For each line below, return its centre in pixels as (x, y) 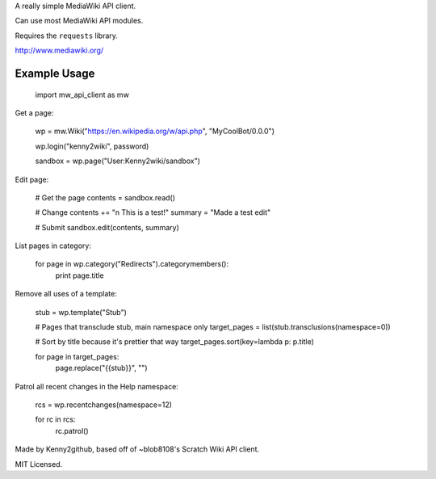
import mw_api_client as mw (82, 95)
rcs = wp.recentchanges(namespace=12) (104, 405)
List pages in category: (53, 246)
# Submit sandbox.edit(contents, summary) (107, 227)
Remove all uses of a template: (66, 294)
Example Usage (55, 73)
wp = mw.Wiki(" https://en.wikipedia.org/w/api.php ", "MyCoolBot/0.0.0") (155, 131)
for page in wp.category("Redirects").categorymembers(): (132, 264)
